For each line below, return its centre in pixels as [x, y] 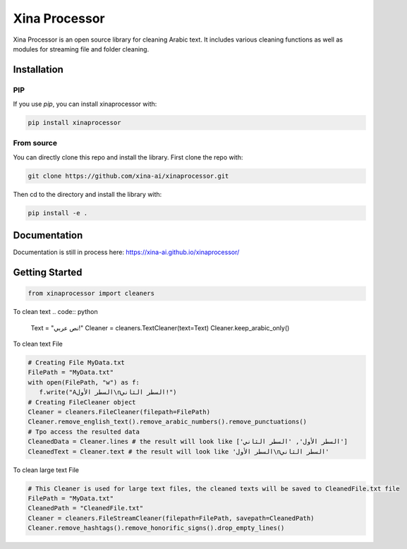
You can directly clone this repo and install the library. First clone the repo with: [128, 157]
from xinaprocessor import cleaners [91, 294]
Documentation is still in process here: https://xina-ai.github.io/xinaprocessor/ [126, 252]
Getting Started [48, 273]
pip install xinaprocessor [74, 123]
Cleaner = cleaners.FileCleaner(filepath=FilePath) [119, 412]
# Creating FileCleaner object [82, 402]
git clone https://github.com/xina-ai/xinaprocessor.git [128, 176]
